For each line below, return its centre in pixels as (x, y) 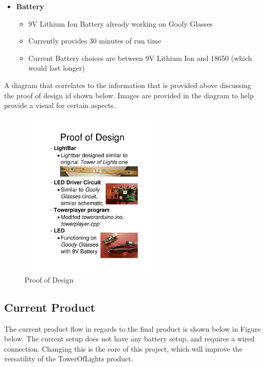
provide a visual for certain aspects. (60, 105)
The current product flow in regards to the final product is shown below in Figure (132, 328)
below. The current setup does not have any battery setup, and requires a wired (129, 339)
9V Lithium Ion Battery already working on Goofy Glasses (120, 23)
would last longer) (57, 68)
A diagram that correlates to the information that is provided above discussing (128, 85)
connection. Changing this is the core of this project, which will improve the (123, 348)
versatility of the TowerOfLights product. (69, 359)
